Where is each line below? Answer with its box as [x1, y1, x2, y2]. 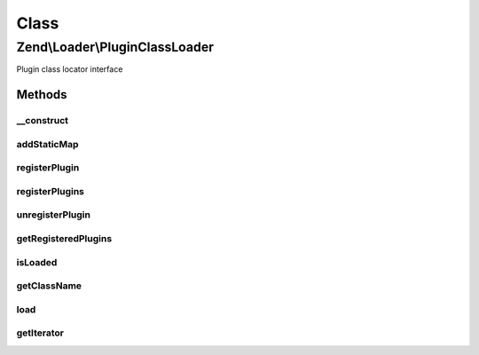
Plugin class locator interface [16, 64, 123, 75]
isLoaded [16, 256, 58, 268]
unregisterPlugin [16, 209, 90, 221]
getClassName [16, 280, 82, 292]
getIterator [16, 327, 64, 339]
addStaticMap [16, 138, 79, 150]
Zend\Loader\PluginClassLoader [16, 39, 215, 55]
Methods [16, 87, 67, 102]
